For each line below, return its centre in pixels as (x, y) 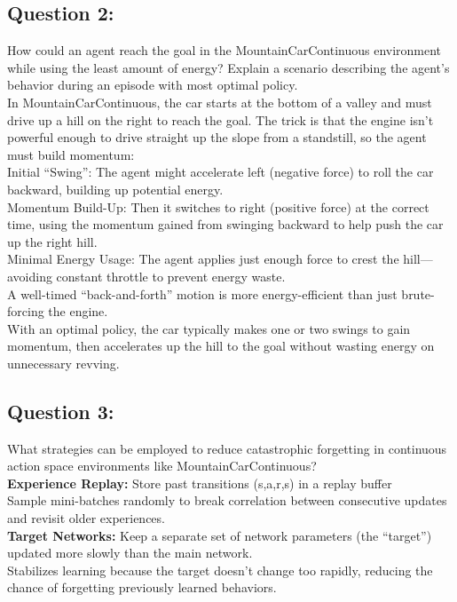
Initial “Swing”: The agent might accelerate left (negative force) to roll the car (221, 172)
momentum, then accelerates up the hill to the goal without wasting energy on (221, 346)
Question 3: (61, 411)
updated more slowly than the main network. (130, 553)
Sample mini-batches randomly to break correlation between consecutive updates (227, 500)
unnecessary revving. (63, 363)
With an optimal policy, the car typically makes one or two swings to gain (209, 328)
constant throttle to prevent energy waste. (171, 276)
